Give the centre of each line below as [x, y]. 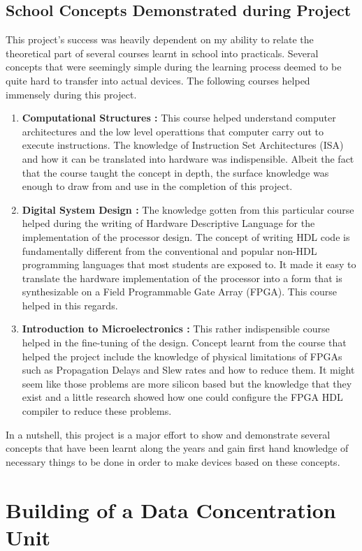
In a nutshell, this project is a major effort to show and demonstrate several [168, 434]
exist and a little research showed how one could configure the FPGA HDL [182, 397]
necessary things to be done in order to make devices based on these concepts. [173, 461]
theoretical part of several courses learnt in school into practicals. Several [162, 53]
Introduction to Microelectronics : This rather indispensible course [176, 329]
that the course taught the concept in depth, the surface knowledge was [175, 172]
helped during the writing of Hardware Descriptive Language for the [168, 223]
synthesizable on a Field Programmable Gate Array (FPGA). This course [180, 292]
